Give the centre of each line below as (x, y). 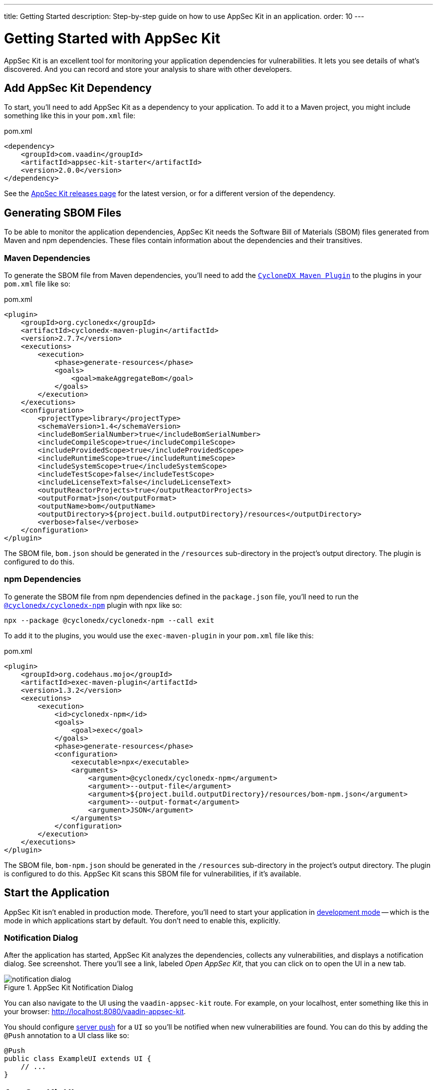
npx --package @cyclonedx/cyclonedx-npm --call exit (109, 620)
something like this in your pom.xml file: (70, 116)
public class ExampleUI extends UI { (78, 1059)
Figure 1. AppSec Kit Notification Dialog (69, 988)
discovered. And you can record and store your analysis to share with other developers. (148, 69)
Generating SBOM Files (63, 213)
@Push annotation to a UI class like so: (67, 1036)
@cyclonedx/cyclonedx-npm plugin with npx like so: (93, 605)
